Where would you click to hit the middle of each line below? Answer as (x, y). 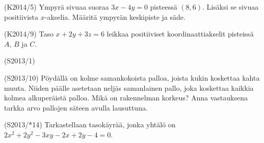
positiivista (21, 16)
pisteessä (164, 7)
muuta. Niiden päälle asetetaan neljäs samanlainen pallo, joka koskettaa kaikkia (129, 87)
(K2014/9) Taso (29, 34)
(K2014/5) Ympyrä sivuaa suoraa (57, 7)
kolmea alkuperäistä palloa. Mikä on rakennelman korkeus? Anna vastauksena (126, 98)
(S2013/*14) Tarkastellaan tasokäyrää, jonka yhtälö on (90, 124)
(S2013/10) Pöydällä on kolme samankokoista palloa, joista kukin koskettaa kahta (132, 77)
